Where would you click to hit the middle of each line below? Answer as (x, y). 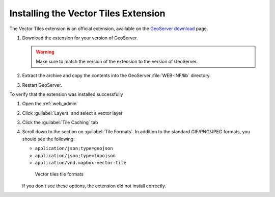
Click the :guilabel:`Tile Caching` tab (60, 122)
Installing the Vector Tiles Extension (87, 13)
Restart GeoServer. (42, 85)
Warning (45, 52)
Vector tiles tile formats (59, 174)
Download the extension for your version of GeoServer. (80, 38)
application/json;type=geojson (74, 149)
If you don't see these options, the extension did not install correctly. (94, 186)
